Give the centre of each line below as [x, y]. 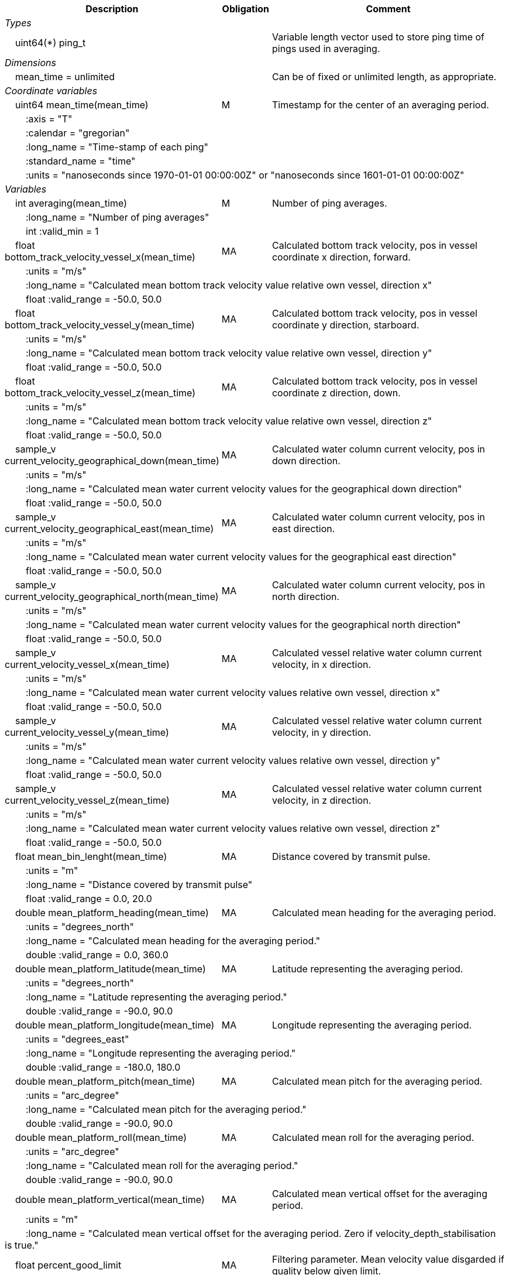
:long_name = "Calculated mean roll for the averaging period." [162, 1166]
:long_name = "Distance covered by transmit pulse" [139, 885]
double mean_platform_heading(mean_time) [112, 913]
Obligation [246, 9]
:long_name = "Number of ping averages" [118, 217]
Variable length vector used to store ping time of [378, 37]
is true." [22, 1245]
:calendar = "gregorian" [78, 133]
